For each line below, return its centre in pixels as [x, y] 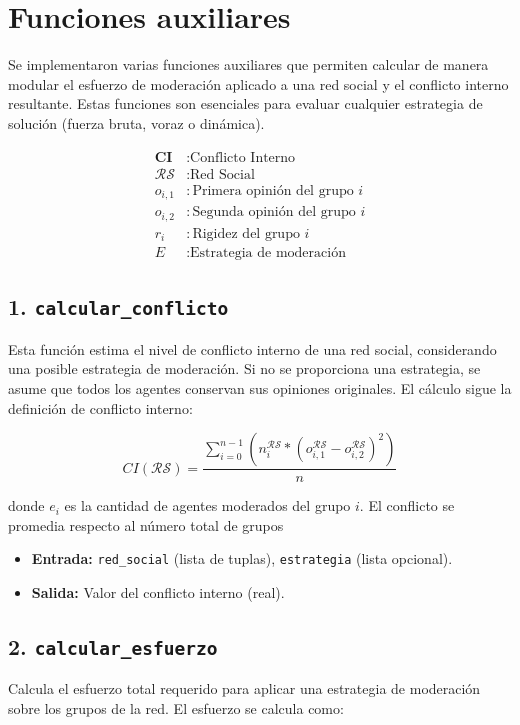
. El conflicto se [407, 505]
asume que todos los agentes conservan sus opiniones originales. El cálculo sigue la [260, 388]
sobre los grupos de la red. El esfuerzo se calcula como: [176, 708]
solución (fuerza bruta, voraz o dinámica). [136, 122]
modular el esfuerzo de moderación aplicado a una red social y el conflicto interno [258, 83]
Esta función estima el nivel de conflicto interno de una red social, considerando [252, 348]
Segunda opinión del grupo [274, 212]
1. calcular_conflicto [118, 306]
